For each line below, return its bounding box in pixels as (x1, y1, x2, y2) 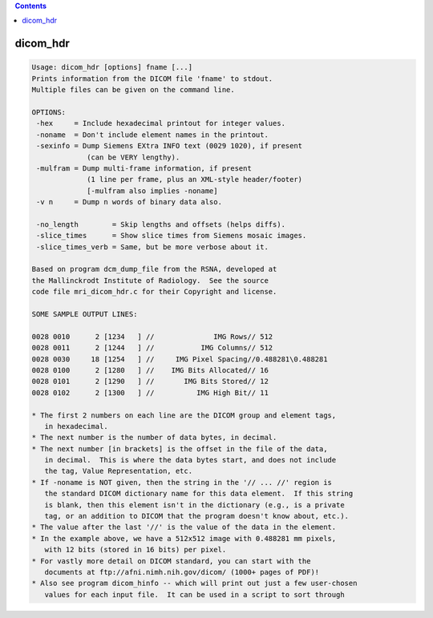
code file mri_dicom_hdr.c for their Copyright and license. (31, 287, 277, 297)
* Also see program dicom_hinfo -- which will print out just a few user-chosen (31, 579, 358, 588)
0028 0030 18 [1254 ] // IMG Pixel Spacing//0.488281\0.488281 (31, 354, 328, 364)
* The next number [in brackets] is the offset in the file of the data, (31, 444, 328, 453)
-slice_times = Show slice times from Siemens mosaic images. (36, 231, 307, 240)
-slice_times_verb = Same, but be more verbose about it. (36, 242, 269, 252)
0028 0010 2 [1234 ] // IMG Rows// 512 (31, 332, 273, 341)
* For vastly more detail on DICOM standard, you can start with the (31, 556, 311, 565)
